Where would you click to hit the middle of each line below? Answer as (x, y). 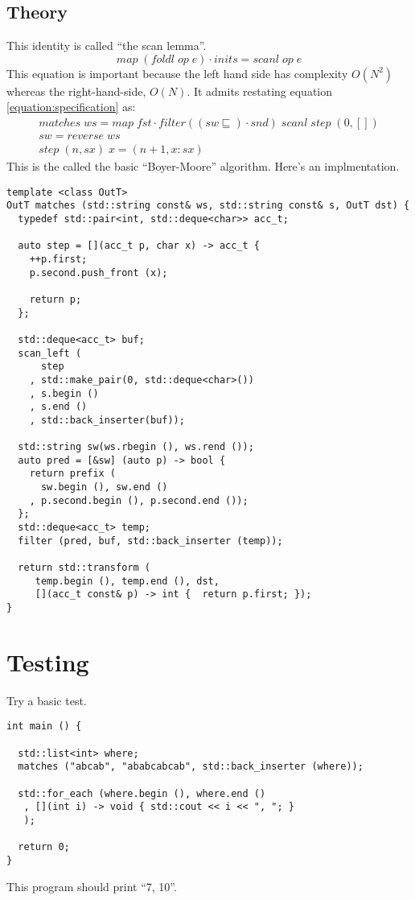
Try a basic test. (47, 700)
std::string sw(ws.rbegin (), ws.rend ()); (136, 447)
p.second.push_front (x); (99, 272)
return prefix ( (73, 474)
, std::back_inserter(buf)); (107, 420)
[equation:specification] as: (71, 107)
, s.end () (58, 407)
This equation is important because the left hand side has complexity (177, 73)
